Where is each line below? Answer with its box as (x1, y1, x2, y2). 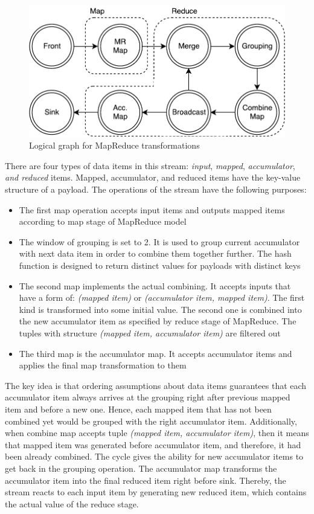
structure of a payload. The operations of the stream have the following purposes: (5, 183, 307, 196)
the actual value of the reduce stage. (5, 497, 139, 510)
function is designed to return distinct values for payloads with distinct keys (19, 259, 301, 272)
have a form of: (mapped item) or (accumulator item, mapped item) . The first (19, 291, 305, 304)
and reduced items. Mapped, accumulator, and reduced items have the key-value (5, 171, 301, 184)
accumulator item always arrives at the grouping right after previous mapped (5, 391, 290, 403)
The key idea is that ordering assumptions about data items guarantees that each (5, 379, 307, 391)
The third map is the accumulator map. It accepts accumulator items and (19, 347, 292, 359)
